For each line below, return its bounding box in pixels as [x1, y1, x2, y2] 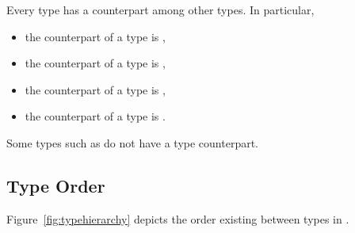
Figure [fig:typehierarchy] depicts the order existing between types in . [6, 210, 349, 227]
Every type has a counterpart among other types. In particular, [6, 2, 315, 17]
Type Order [6, 173, 105, 197]
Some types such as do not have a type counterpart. [6, 134, 259, 151]
